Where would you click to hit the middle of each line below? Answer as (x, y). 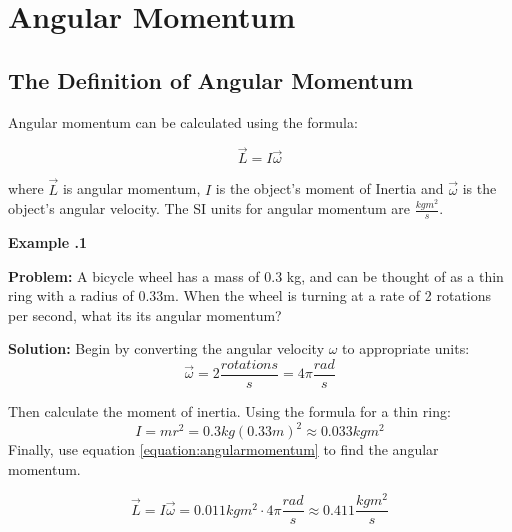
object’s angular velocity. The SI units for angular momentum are (209, 208)
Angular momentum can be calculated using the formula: (183, 121)
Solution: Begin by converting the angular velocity (166, 348)
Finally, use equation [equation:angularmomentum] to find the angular (223, 449)
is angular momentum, (131, 188)
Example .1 (47, 242)
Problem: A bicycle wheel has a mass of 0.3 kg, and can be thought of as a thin (256, 275)
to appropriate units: (406, 348)
